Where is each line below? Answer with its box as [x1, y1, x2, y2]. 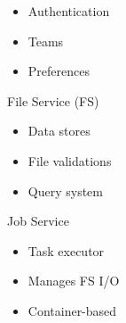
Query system [28, 181, 103, 200]
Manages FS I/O [28, 271, 120, 290]
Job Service [7, 211, 69, 230]
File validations [28, 151, 112, 170]
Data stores [28, 121, 91, 140]
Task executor [28, 241, 105, 260]
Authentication [28, 2, 110, 20]
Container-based [28, 301, 117, 319]
